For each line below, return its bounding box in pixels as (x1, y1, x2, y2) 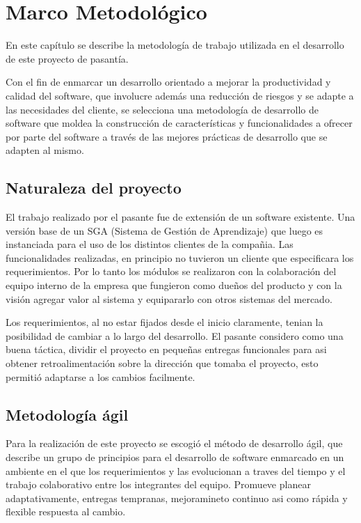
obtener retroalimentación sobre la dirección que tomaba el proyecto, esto (6, 356, 319, 370)
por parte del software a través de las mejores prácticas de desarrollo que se (6, 129, 328, 143)
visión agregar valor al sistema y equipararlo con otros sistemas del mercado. (6, 291, 332, 306)
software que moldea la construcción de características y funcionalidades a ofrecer (6, 116, 353, 130)
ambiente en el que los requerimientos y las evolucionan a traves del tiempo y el (6, 463, 346, 478)
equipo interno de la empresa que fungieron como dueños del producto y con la (6, 278, 342, 292)
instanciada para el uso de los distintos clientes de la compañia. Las (6, 237, 294, 251)
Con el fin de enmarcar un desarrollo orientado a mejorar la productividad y (6, 75, 331, 89)
